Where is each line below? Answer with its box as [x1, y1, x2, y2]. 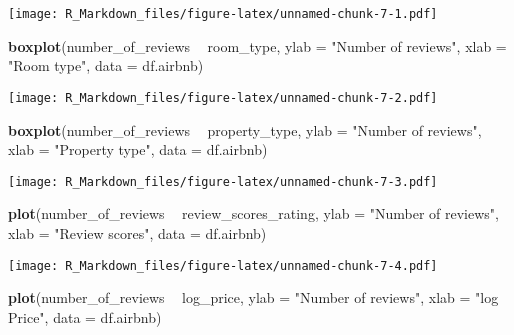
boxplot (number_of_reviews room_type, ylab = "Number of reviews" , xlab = [8, 35, 507, 56]
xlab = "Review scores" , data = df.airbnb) [8, 222, 267, 243]
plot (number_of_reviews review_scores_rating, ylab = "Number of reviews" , [8, 203, 499, 224]
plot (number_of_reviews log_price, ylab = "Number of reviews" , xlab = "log [8, 287, 499, 308]
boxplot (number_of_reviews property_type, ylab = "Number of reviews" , [8, 119, 482, 140]
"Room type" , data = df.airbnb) [8, 55, 204, 76]
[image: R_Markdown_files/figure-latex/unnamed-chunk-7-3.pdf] [8, 174, 438, 189]
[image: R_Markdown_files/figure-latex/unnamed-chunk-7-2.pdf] [8, 90, 438, 105]
